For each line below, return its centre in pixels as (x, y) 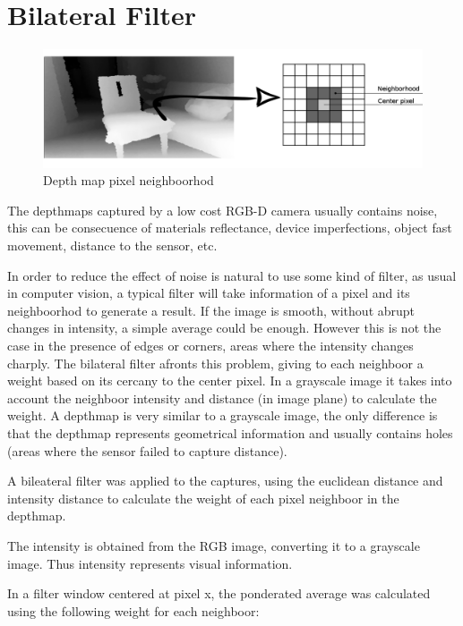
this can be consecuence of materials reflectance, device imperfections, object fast (230, 228)
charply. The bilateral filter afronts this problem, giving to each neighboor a (215, 363)
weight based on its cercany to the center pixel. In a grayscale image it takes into (230, 381)
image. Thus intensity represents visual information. (150, 563)
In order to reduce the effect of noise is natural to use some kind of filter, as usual (232, 275)
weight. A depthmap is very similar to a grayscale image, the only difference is (223, 415)
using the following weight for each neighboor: (133, 610)
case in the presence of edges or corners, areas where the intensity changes (210, 345)
